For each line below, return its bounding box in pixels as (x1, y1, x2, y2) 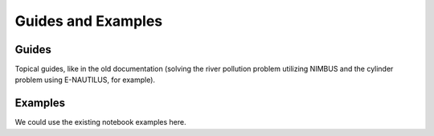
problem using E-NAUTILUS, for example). (14, 75, 156, 84)
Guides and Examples (14, 12, 163, 30)
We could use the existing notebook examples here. (14, 117, 186, 127)
